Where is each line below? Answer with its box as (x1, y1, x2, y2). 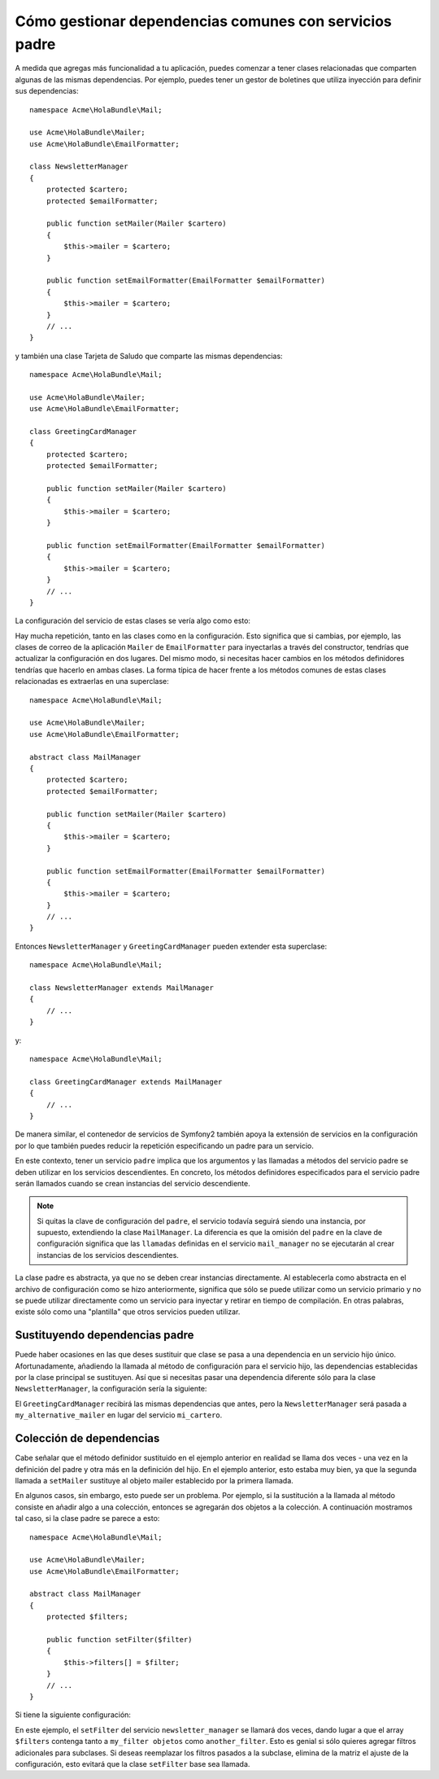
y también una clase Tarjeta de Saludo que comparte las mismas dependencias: (15, 351, 284, 361)
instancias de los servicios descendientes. (37, 1250, 179, 1260)
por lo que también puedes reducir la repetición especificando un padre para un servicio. (15, 1141, 315, 1150)
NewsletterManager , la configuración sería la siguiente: (15, 1384, 207, 1394)
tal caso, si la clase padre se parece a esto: (15, 1514, 160, 1523)
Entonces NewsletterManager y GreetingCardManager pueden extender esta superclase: (15, 941, 328, 951)
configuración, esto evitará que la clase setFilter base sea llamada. (15, 1759, 250, 1768)
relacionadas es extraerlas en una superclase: (15, 677, 170, 686)
